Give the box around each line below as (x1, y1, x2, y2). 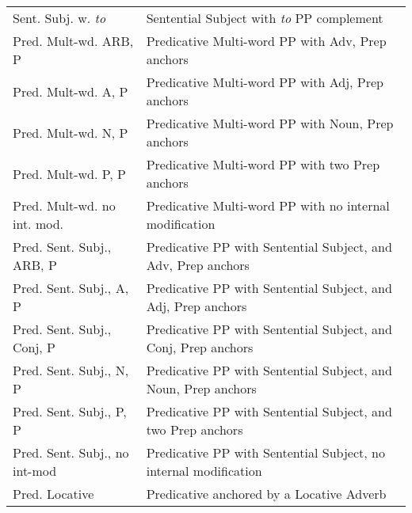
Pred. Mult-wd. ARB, (13, 32, 134, 50)
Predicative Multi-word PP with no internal (146, 196, 390, 215)
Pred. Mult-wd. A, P (13, 82, 128, 101)
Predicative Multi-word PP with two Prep (146, 155, 380, 173)
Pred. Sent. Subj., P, (13, 402, 127, 420)
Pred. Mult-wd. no (13, 196, 116, 215)
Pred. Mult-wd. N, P (13, 123, 128, 142)
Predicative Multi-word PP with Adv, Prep (146, 32, 387, 50)
